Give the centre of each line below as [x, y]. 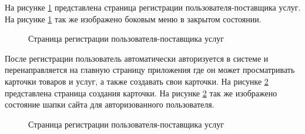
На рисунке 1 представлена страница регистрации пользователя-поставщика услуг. [153, 7]
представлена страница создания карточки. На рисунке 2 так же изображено [141, 93]
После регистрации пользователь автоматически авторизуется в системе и [137, 58]
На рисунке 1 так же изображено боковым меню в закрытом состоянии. [133, 19]
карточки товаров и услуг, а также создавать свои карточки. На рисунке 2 [137, 81]
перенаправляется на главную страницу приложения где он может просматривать [150, 70]
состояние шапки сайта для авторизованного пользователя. [110, 104]
